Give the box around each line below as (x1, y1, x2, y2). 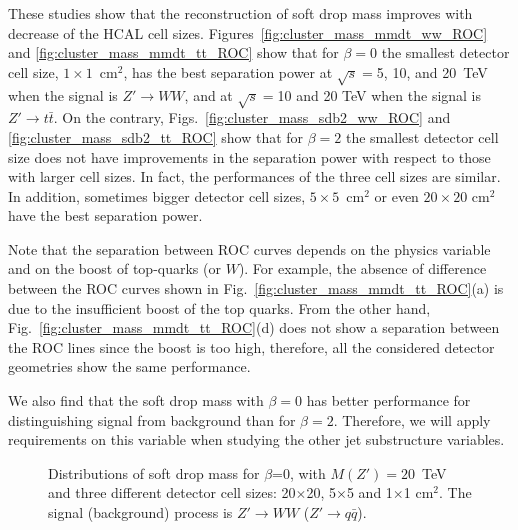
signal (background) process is (48, 502, 233, 522)
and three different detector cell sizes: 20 (48, 482, 296, 503)
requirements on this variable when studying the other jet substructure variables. (8, 429, 505, 450)
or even (374, 185, 419, 206)
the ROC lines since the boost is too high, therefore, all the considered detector (8, 336, 495, 357)
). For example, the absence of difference (238, 258, 487, 279)
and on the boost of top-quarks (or (8, 258, 221, 279)
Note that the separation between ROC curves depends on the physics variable (8, 238, 491, 259)
